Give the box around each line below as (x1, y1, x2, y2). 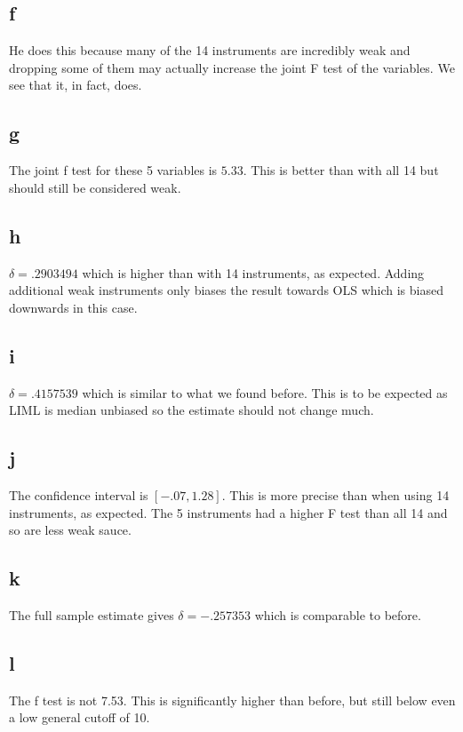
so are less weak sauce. (9, 521, 132, 539)
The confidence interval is (9, 485, 148, 504)
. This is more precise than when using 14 (221, 485, 450, 504)
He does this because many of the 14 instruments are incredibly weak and (9, 41, 411, 60)
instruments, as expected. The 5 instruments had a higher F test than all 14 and (9, 503, 448, 521)
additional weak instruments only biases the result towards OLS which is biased (9, 281, 443, 299)
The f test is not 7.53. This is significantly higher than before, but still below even (9, 690, 456, 709)
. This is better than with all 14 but (243, 161, 439, 179)
